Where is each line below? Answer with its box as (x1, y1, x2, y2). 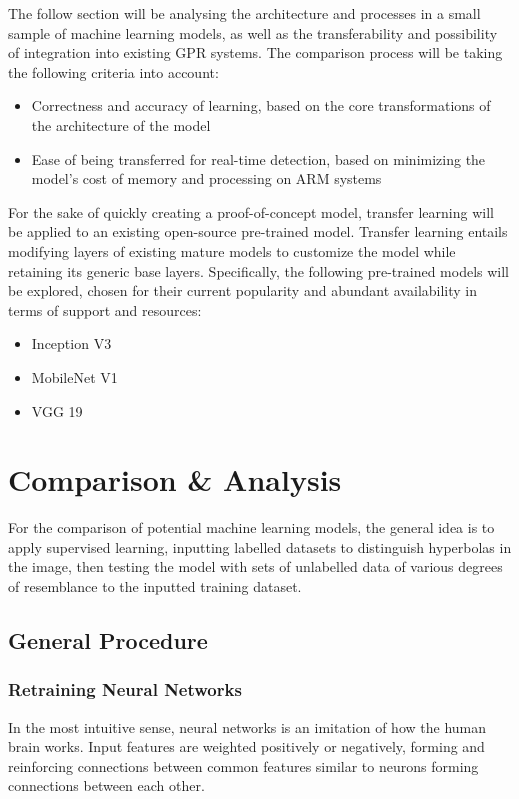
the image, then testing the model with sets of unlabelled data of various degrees (8, 556, 503, 577)
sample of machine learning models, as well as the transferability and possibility (8, 22, 498, 43)
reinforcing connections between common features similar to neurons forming (8, 755, 479, 776)
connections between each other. (8, 775, 205, 796)
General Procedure (8, 624, 208, 655)
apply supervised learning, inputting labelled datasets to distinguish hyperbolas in (8, 536, 512, 557)
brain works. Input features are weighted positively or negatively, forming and (8, 736, 485, 757)
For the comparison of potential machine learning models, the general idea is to (8, 517, 495, 538)
